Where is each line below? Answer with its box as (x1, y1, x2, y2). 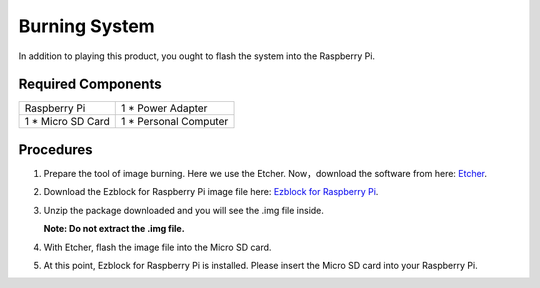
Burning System (18, 15, 155, 37)
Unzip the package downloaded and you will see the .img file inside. (43, 204, 325, 216)
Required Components (18, 76, 162, 93)
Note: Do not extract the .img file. (43, 223, 185, 235)
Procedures (18, 141, 94, 158)
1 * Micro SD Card (24, 115, 110, 129)
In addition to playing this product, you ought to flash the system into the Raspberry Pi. (18, 50, 375, 62)
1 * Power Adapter (120, 101, 208, 115)
